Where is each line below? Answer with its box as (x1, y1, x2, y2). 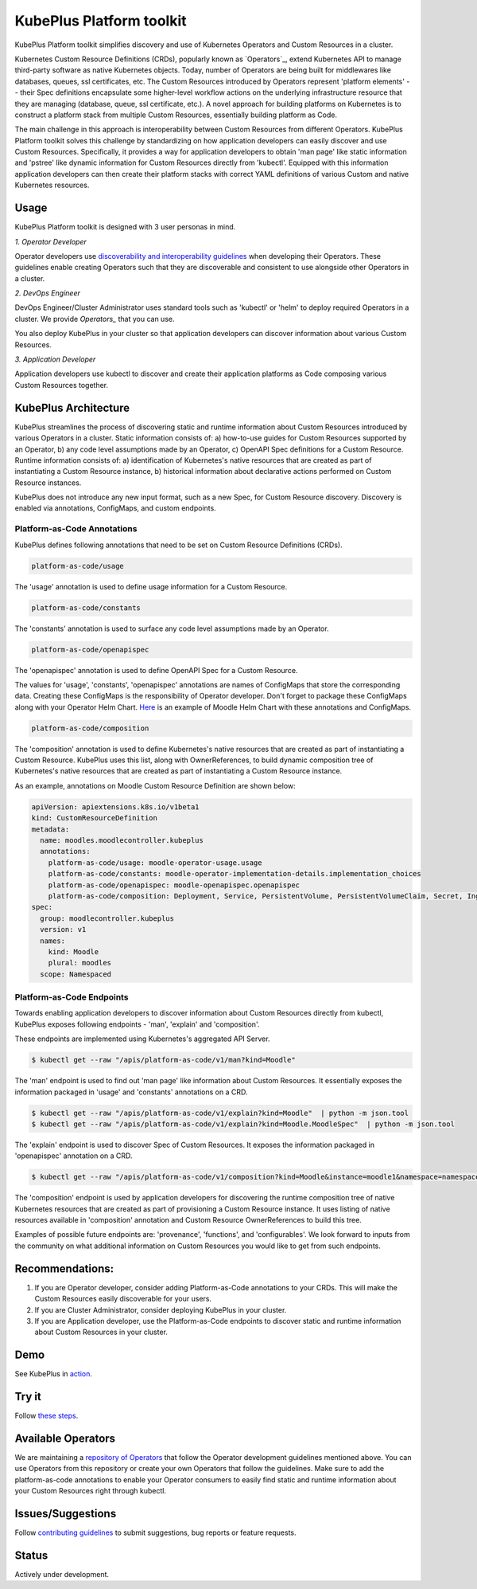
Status (14, 1548, 48, 1562)
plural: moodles (48, 958, 111, 968)
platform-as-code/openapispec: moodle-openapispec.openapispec (48, 880, 301, 890)
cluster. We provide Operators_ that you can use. (14, 314, 175, 323)
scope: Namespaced (40, 969, 111, 979)
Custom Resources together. (14, 380, 109, 389)
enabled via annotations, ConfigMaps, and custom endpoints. (14, 503, 216, 513)
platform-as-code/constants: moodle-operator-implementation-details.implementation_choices (48, 869, 421, 879)
